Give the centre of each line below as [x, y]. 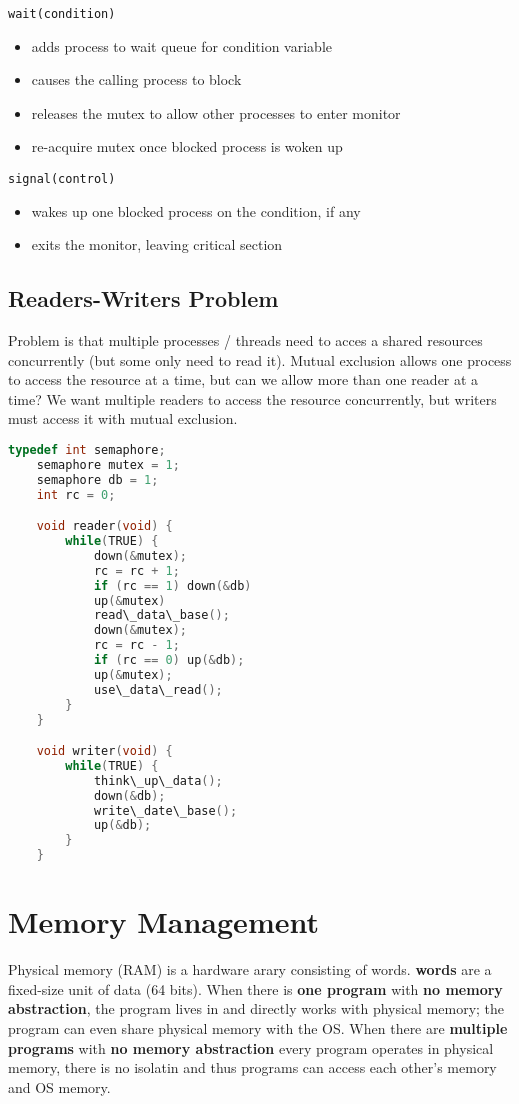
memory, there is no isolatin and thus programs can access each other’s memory [252, 1067]
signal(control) [62, 179]
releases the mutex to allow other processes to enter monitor [216, 112]
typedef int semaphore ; [87, 450]
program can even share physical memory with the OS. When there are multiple [258, 1028]
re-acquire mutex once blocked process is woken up [187, 146]
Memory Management [163, 921]
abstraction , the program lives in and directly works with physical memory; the [256, 1008]
